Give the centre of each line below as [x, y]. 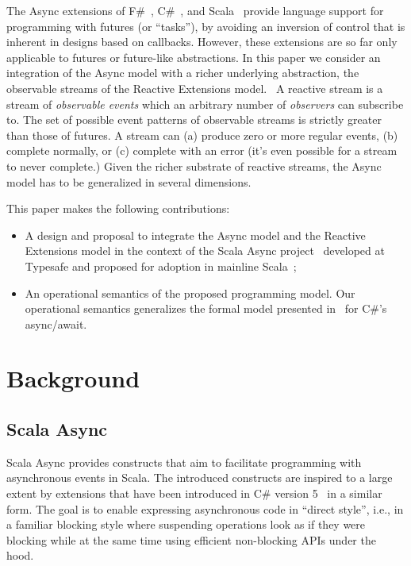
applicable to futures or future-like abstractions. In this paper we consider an [194, 57]
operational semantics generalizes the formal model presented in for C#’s [206, 308]
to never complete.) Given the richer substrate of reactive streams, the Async [194, 166]
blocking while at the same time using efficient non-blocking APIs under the [191, 539]
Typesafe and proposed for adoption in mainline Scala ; [161, 266]
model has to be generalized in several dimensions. [129, 181]
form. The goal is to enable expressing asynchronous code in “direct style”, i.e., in [205, 508]
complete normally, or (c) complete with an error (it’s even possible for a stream [202, 150]
